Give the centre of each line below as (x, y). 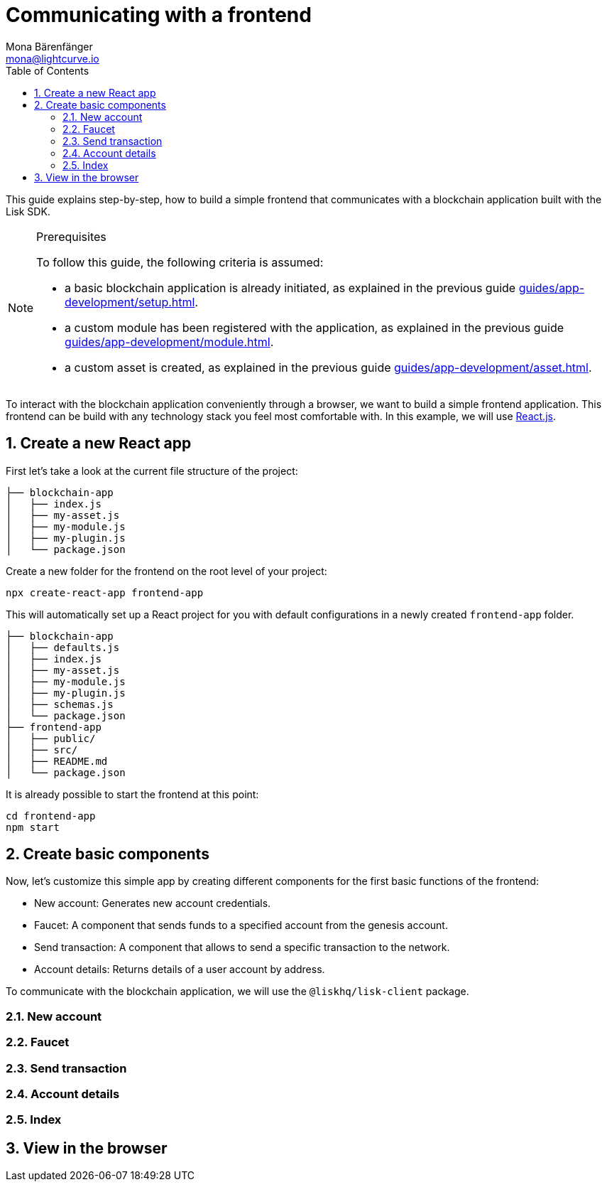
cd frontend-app (51, 816)
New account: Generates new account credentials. (153, 903)
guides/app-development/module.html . (169, 342)
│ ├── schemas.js (60, 704)
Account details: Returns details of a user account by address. (180, 970)
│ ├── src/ (42, 750)
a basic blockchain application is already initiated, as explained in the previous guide (290, 288)
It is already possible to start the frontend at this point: (132, 794)
